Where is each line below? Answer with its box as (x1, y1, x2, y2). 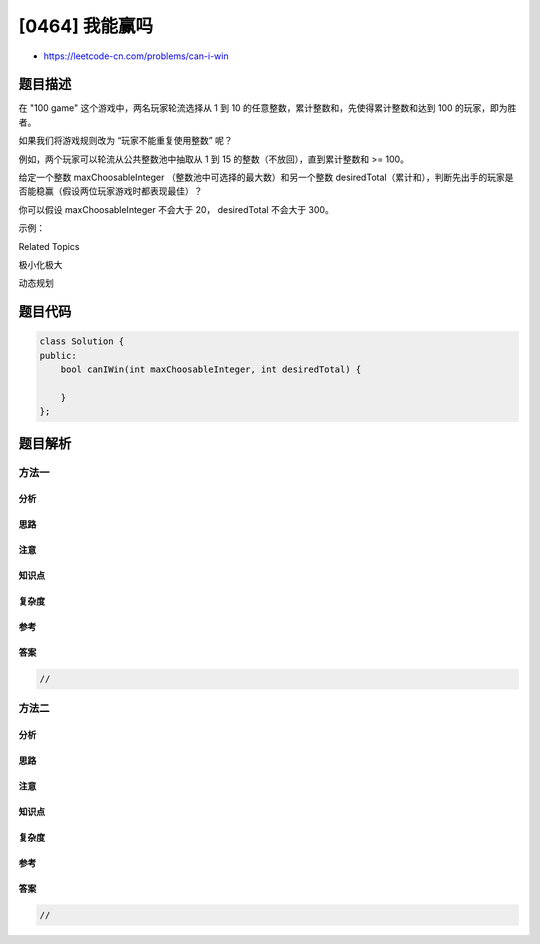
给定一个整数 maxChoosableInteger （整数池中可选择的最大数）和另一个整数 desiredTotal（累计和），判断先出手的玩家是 (18, 171, 514, 184)
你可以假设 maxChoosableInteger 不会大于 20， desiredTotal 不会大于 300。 (18, 203, 334, 215)
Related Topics (18, 240, 80, 252)
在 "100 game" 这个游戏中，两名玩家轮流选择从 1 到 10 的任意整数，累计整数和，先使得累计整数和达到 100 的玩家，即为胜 (18, 102, 517, 114)
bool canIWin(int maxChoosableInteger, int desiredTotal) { (60, 364, 362, 375)
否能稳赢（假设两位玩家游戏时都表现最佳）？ (18, 185, 203, 197)
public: (39, 350, 77, 361)
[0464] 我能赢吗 (18, 15, 154, 37)
